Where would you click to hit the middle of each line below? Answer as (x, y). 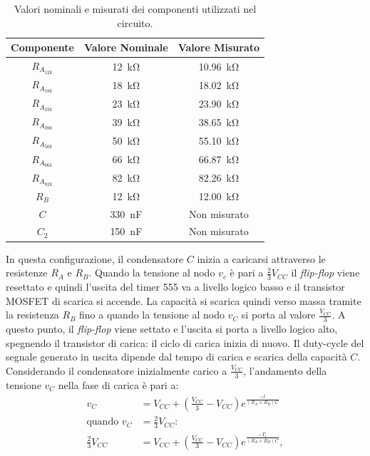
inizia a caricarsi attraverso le (261, 258)
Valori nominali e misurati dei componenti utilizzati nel (135, 9)
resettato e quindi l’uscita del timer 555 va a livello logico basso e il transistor (175, 286)
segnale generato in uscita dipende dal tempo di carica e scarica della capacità (176, 357)
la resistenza (32, 315)
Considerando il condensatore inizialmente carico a (117, 370)
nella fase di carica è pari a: (118, 384)
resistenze (27, 273)
